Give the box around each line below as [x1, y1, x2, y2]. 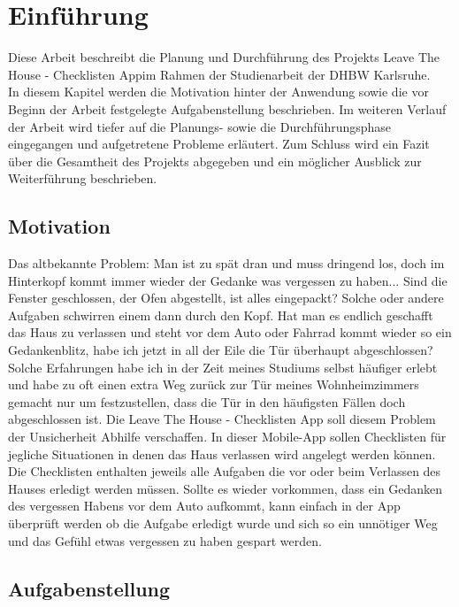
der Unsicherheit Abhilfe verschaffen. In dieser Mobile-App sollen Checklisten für [8, 427, 447, 446]
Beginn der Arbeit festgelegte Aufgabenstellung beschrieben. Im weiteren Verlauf [8, 99, 447, 118]
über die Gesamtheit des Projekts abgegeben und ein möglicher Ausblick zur [8, 151, 422, 170]
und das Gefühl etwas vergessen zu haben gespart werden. [8, 531, 322, 549]
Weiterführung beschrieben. [8, 169, 157, 188]
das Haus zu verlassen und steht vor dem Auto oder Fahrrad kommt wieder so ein [8, 323, 452, 342]
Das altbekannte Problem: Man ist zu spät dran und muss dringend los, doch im [8, 254, 445, 273]
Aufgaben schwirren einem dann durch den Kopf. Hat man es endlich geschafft [8, 305, 433, 324]
